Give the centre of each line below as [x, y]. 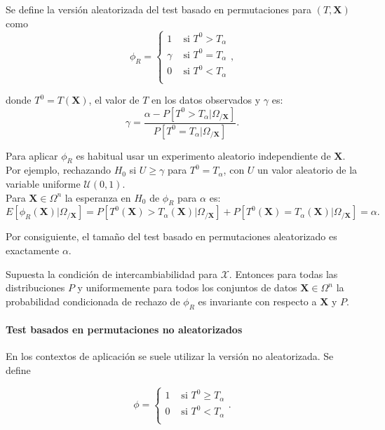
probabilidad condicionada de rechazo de [93, 301]
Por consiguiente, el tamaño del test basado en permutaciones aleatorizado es [171, 236]
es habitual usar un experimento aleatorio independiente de [203, 155]
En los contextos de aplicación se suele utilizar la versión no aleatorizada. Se [170, 356]
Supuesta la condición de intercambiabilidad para [112, 273]
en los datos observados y [206, 100]
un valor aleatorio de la [308, 170]
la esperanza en [98, 197]
